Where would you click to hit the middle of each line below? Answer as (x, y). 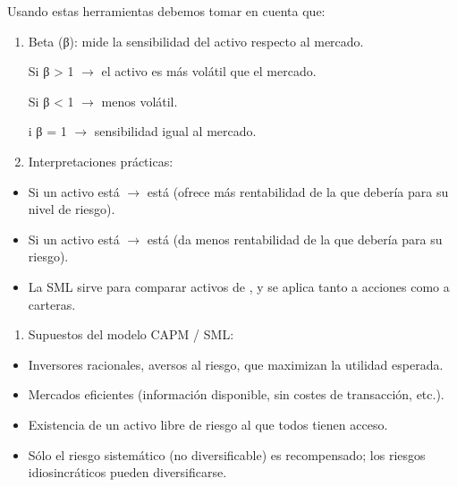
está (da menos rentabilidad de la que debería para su (295, 239)
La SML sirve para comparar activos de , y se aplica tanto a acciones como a (239, 286)
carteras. (52, 304)
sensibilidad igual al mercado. (175, 131)
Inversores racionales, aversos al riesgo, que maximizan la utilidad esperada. (236, 364)
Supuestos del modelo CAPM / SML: (131, 334)
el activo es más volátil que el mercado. (209, 71)
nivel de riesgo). (72, 209)
